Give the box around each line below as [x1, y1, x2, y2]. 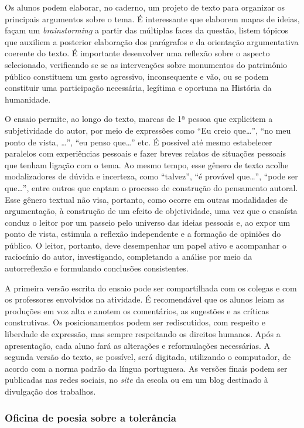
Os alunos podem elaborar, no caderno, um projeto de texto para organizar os [5, 1, 285, 13]
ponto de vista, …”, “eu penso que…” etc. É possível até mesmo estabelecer [5, 135, 272, 148]
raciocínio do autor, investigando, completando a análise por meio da [5, 250, 252, 263]
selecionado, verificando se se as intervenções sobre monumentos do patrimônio [5, 58, 288, 70]
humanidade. [5, 93, 51, 105]
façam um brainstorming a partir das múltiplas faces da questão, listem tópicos [5, 24, 288, 36]
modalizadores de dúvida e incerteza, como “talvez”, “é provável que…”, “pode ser [5, 170, 298, 182]
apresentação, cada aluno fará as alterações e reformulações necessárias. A [5, 339, 270, 351]
